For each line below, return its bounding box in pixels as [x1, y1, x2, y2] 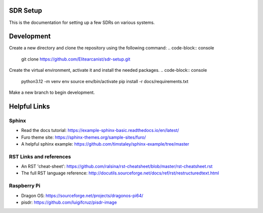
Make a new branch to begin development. [9, 89, 95, 95]
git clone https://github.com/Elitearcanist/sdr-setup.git [21, 56, 131, 62]
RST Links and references [9, 153, 72, 160]
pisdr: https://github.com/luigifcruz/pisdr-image [21, 199, 117, 205]
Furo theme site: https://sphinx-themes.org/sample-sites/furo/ [21, 134, 146, 140]
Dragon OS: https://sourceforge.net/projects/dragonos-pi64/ [21, 192, 144, 198]
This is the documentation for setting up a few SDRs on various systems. [9, 20, 155, 25]
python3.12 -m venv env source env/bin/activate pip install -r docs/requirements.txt [21, 78, 188, 84]
